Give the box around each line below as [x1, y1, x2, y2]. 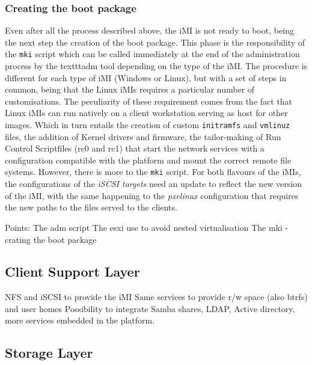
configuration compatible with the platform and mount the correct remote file [5, 153, 292, 166]
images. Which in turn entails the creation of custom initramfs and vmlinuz [5, 118, 290, 131]
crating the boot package [5, 233, 97, 245]
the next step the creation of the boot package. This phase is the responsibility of [5, 35, 305, 48]
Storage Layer [5, 343, 93, 362]
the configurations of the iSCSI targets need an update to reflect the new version [5, 177, 302, 190]
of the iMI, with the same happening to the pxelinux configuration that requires [5, 189, 299, 201]
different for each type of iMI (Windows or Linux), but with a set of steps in [5, 71, 287, 84]
